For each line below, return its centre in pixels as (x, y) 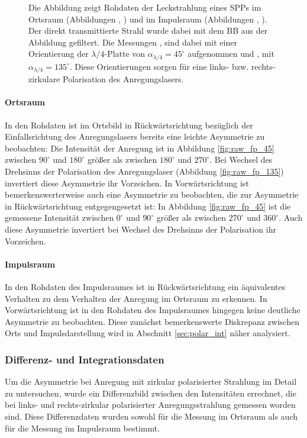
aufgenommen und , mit (231, 54)
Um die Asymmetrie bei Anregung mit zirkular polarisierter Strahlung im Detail (151, 381)
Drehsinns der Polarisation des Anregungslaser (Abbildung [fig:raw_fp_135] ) (144, 171)
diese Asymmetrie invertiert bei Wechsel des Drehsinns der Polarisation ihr (140, 229)
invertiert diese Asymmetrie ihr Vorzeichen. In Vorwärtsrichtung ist (127, 183)
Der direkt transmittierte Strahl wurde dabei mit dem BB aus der (148, 30)
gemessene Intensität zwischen (59, 218)
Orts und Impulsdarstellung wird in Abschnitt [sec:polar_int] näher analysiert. (148, 333)
